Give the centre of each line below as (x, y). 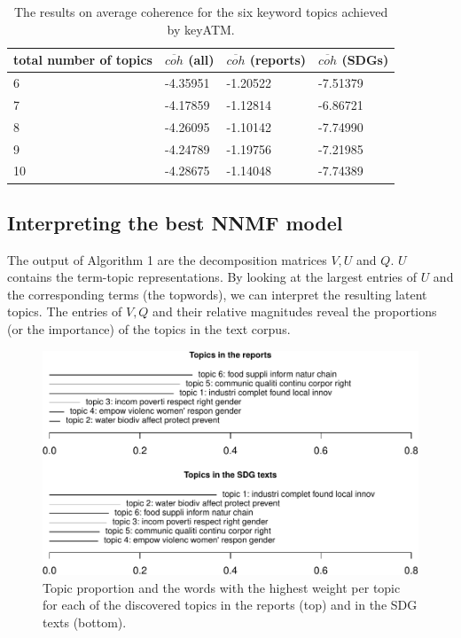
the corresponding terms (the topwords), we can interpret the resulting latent (217, 294)
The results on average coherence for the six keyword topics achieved (201, 12)
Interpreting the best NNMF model (175, 222)
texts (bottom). (85, 622)
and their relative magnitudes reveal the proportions (295, 311)
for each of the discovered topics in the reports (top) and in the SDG (230, 605)
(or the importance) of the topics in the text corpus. (149, 329)
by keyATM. (201, 29)
